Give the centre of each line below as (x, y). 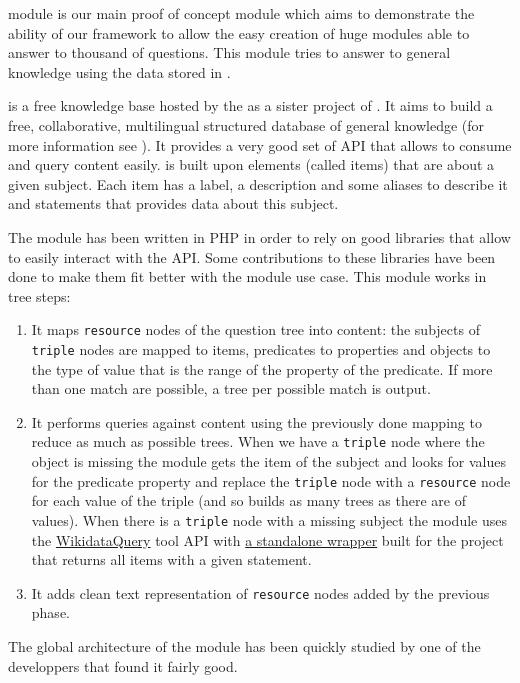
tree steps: (39, 295)
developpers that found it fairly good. (123, 665)
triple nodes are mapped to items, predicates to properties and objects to (261, 348)
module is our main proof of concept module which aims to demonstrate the (241, 13)
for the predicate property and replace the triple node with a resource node (271, 480)
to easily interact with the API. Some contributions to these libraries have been (252, 256)
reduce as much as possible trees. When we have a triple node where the (258, 441)
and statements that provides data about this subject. (173, 203)
